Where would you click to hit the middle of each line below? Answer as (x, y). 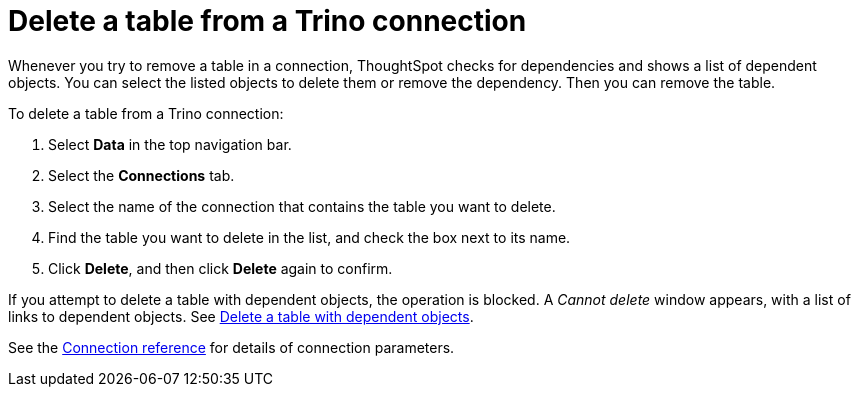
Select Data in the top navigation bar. (170, 144)
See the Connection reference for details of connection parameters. (231, 347)
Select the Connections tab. (141, 175)
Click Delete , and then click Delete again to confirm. (220, 268)
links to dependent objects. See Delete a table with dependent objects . (241, 316)
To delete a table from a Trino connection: (146, 113)
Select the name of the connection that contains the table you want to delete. (302, 206)
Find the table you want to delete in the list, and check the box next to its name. (309, 237)
